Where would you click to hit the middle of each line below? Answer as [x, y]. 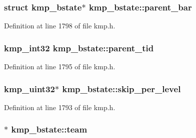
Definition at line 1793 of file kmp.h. [60, 107]
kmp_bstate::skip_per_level [121, 88]
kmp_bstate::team [49, 129]
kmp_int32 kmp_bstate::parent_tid [79, 48]
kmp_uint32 [30, 88]
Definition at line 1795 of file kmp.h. [60, 67]
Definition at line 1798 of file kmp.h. [60, 26]
